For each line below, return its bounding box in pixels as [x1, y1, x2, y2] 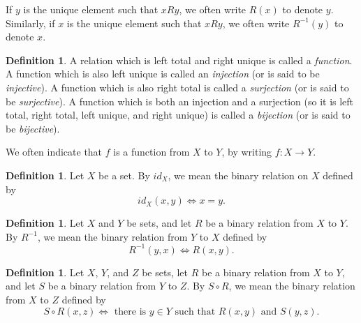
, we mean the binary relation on [168, 167, 309, 182]
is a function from [113, 144, 190, 159]
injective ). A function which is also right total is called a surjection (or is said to [6, 80, 349, 94]
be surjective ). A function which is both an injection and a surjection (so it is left [6, 93, 354, 108]
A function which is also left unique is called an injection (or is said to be [6, 66, 320, 81]
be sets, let [142, 264, 189, 279]
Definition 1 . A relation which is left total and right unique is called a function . [6, 52, 353, 67]
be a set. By [98, 167, 150, 182]
